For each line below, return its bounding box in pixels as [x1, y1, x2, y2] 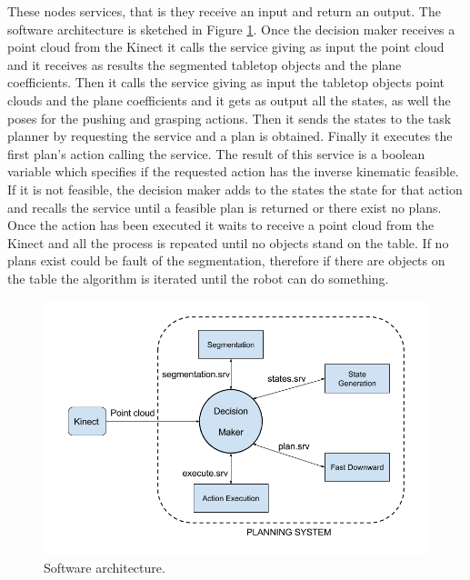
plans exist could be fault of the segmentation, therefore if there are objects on [7, 251, 445, 270]
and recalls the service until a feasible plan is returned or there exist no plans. [7, 197, 442, 216]
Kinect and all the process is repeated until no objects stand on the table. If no [7, 233, 449, 252]
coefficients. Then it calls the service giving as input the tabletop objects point [7, 73, 445, 92]
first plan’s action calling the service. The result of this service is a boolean [7, 144, 425, 163]
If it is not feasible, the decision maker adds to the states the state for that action [7, 179, 463, 198]
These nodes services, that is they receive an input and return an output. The [7, 2, 441, 20]
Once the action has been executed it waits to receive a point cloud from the [7, 215, 435, 235]
